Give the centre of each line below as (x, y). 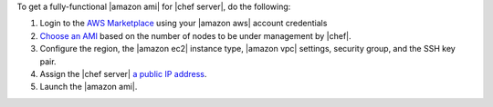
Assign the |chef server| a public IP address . (123, 73)
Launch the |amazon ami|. (89, 87)
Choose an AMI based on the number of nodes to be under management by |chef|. (195, 35)
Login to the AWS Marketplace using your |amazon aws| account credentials (184, 24)
